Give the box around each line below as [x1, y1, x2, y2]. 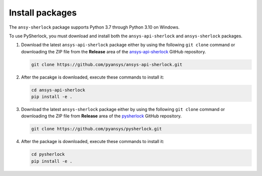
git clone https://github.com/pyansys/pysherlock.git [31, 126, 162, 132]
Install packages [9, 7, 77, 18]
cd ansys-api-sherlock [31, 87, 85, 93]
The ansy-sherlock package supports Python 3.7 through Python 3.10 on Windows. [9, 24, 180, 30]
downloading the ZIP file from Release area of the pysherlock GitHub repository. [21, 113, 182, 119]
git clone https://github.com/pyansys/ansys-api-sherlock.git [31, 62, 182, 67]
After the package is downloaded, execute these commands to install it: [21, 139, 164, 144]
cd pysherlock [31, 152, 65, 157]
